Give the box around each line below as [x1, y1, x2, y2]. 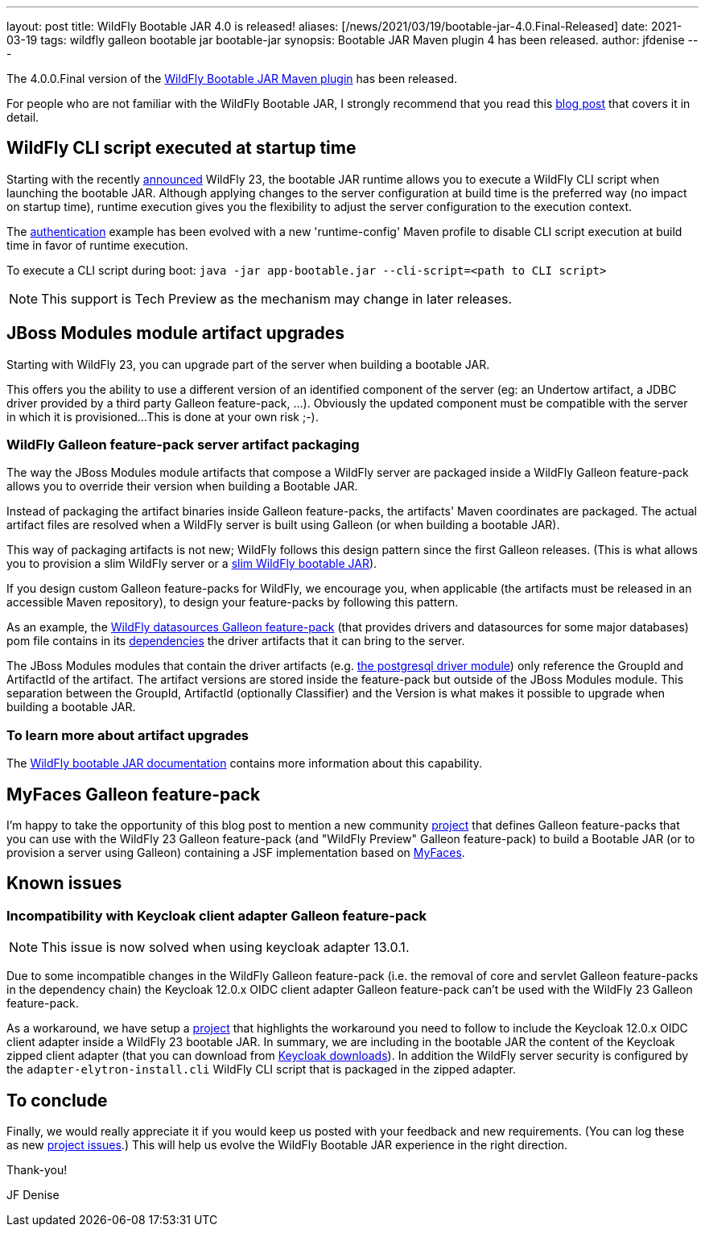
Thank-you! [6, 1163, 68, 1177]
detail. [6, 110, 39, 124]
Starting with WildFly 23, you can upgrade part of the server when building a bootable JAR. [6, 357, 490, 371]
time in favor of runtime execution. [6, 238, 188, 252]
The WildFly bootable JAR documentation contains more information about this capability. [6, 756, 483, 771]
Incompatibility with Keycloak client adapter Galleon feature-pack [6, 907, 427, 924]
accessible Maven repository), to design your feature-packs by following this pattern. [6, 595, 459, 610]
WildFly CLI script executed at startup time [6, 138, 357, 159]
